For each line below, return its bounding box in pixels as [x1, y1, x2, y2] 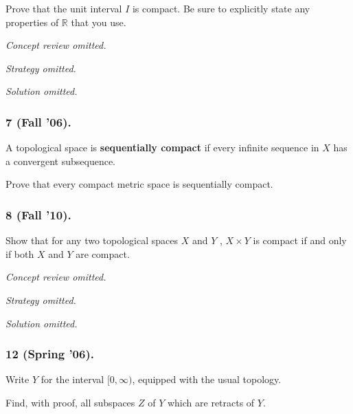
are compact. [76, 246, 130, 261]
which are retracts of [167, 395, 255, 409]
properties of [5, 14, 59, 29]
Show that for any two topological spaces [5, 233, 179, 248]
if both [5, 246, 34, 261]
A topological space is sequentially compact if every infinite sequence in [5, 140, 319, 155]
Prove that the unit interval [5, 1, 122, 15]
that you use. [71, 14, 126, 29]
